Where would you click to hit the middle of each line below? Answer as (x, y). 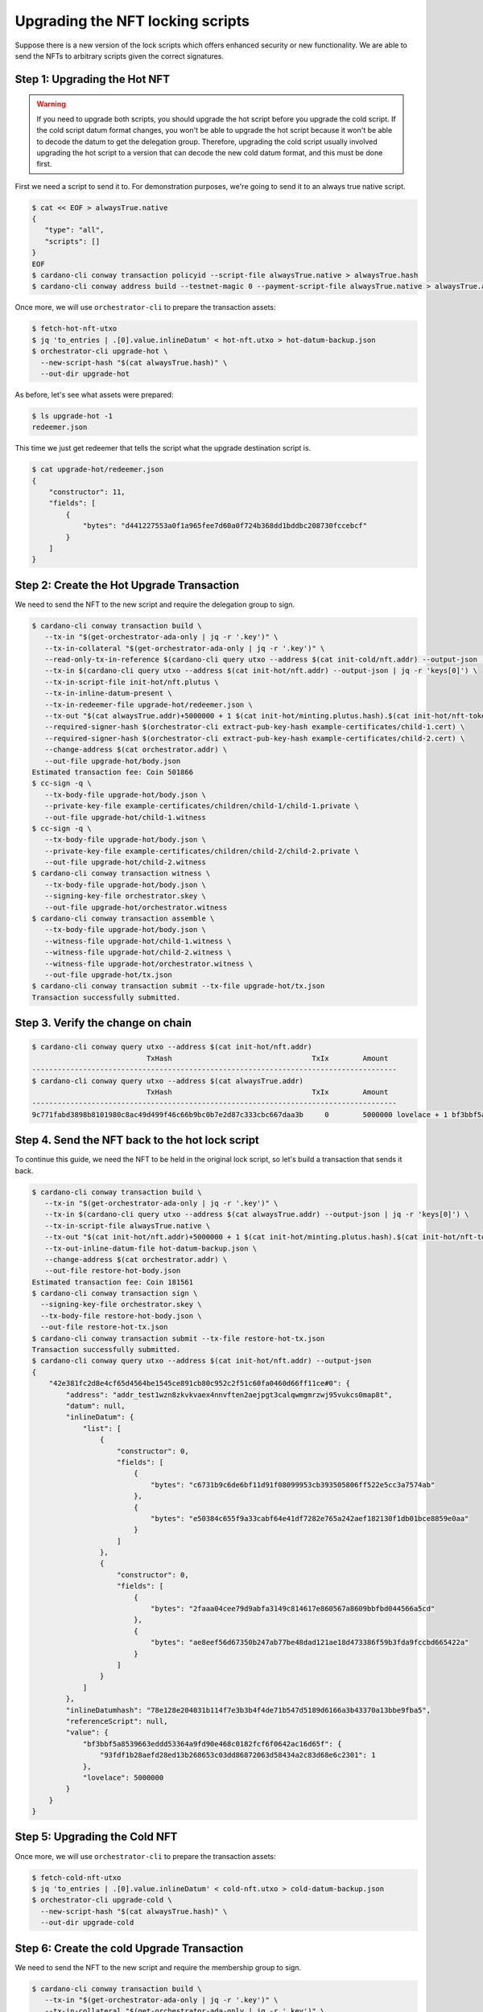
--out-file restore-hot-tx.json (104, 1327)
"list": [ (102, 1428)
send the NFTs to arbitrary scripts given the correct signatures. (120, 56)
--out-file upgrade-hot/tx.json (108, 975)
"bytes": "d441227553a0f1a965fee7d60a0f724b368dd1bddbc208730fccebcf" (225, 526)
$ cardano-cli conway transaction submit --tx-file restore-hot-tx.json (178, 1338)
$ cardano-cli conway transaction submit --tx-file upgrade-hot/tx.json (178, 986)
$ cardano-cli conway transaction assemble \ (123, 919)
